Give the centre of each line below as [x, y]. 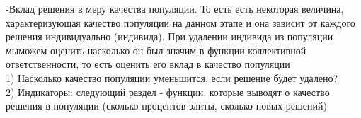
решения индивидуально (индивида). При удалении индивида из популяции [170, 36]
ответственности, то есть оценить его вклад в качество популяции [148, 64]
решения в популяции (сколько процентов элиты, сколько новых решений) [166, 106]
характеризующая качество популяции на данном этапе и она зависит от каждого [180, 22]
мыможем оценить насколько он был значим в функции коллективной [156, 50]
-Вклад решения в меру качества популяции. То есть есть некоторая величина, [175, 8]
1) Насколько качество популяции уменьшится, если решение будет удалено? [172, 77]
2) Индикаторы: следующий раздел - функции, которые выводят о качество [168, 92]
